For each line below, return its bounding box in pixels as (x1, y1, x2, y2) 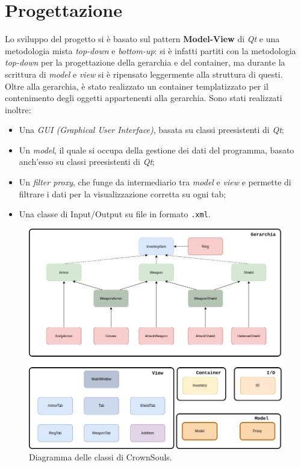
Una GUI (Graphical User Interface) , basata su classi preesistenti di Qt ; (19, 123, 284, 136)
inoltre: (5, 103, 31, 116)
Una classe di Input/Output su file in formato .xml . (19, 208, 211, 220)
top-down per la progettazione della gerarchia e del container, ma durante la (5, 56, 285, 69)
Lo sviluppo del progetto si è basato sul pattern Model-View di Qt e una (5, 32, 280, 45)
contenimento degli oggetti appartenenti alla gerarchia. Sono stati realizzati (5, 91, 282, 104)
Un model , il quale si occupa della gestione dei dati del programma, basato (19, 143, 294, 156)
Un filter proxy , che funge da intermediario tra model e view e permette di (19, 176, 291, 188)
